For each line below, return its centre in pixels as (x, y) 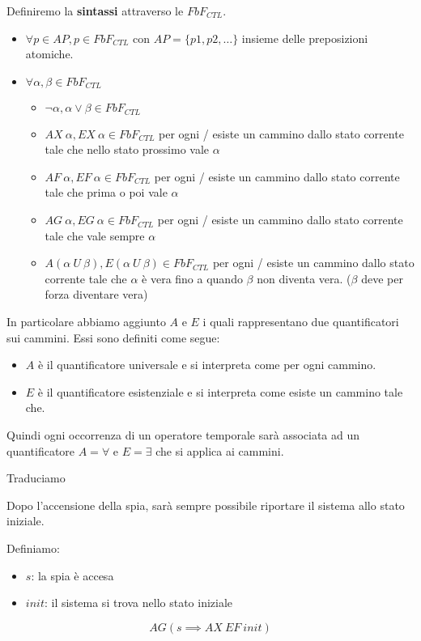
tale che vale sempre (95, 235)
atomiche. (49, 54)
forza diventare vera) (96, 294)
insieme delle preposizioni (305, 38)
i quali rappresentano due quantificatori (301, 322)
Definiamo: (33, 548)
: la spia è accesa (72, 575)
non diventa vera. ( (304, 278)
